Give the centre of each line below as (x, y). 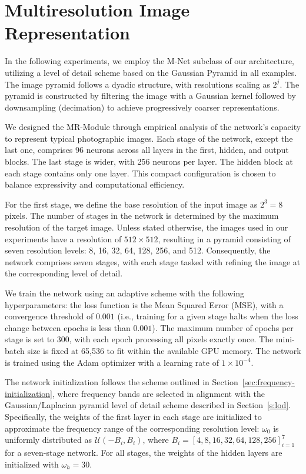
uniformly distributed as (49, 440)
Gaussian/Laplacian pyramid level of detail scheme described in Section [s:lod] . (148, 405)
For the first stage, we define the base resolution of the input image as (131, 204)
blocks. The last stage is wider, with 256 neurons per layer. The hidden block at (149, 161)
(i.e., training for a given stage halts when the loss (208, 316)
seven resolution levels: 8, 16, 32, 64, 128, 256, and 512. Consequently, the (138, 250)
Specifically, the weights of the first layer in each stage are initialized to (133, 416)
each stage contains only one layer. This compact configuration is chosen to (140, 173)
